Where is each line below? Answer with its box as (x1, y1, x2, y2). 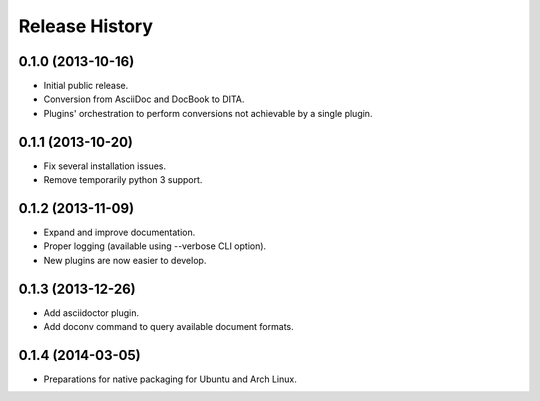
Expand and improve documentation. (43, 226, 196, 239)
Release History (18, 15, 154, 37)
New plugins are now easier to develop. (43, 254, 207, 266)
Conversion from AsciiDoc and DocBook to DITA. (43, 93, 245, 105)
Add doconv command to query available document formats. (43, 321, 294, 333)
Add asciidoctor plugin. (43, 306, 140, 319)
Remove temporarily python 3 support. (43, 174, 203, 186)
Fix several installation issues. (43, 160, 167, 172)
